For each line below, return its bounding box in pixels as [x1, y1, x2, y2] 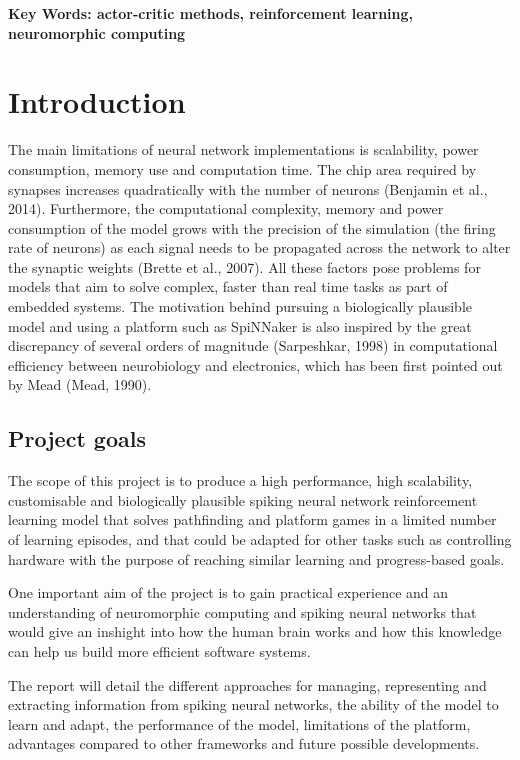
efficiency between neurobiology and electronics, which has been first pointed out [8, 354, 503, 375]
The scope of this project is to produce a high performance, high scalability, [8, 470, 473, 491]
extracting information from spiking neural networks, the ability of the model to [8, 694, 499, 715]
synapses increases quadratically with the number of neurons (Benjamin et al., [8, 178, 488, 199]
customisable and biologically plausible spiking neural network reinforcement [8, 489, 478, 510]
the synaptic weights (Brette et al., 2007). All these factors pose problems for [8, 256, 481, 277]
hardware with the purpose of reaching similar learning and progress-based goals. [8, 548, 505, 569]
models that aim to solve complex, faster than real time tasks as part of [8, 276, 448, 297]
